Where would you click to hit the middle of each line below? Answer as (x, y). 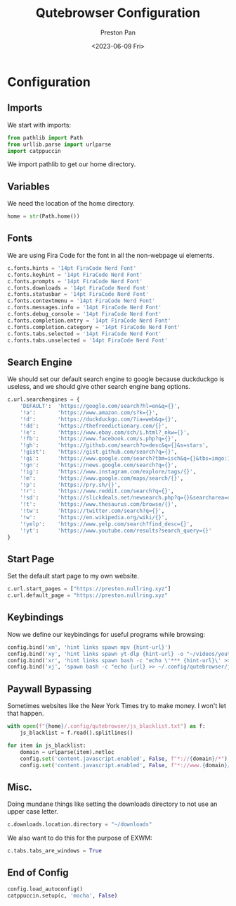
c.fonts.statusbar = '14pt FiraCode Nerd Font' (78, 294)
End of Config (38, 873)
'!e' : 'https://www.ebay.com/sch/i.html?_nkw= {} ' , (105, 432)
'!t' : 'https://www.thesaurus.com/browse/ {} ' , (99, 504)
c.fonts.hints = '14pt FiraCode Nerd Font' (72, 268)
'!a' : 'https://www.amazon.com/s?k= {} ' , (89, 412)
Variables (29, 186)
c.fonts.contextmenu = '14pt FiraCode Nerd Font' (81, 301)
